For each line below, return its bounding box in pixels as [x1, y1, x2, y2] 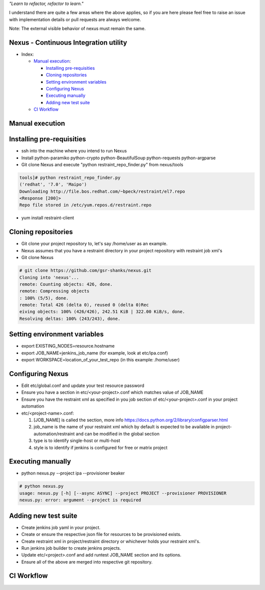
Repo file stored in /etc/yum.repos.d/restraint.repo [19, 202, 152, 208]
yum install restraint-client [21, 215, 75, 221]
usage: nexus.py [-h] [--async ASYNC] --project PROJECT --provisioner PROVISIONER [19, 490, 227, 496]
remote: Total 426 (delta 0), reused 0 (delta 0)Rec [19, 302, 149, 308]
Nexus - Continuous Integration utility [9, 38, 128, 47]
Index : [21, 52, 34, 58]
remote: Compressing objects [19, 288, 90, 294]
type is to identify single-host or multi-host [33, 438, 120, 443]
